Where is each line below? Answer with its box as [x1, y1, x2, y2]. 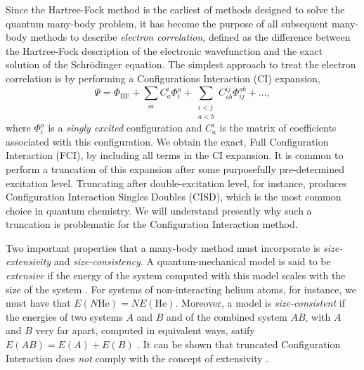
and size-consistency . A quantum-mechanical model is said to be [53, 254, 331, 269]
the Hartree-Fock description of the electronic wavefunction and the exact [6, 43, 323, 58]
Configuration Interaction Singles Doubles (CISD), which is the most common [6, 189, 342, 204]
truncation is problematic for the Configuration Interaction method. [6, 217, 298, 231]
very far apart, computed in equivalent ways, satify [35, 323, 255, 338]
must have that [6, 295, 71, 310]
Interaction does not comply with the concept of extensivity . [6, 350, 269, 365]
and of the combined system [167, 309, 287, 324]
